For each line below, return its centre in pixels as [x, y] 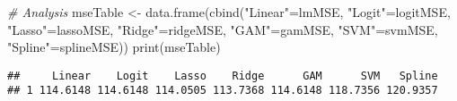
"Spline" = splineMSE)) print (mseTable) [114, 47]
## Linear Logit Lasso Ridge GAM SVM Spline [223, 76]
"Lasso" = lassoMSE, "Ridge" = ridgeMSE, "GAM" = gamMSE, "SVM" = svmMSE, [223, 29]
